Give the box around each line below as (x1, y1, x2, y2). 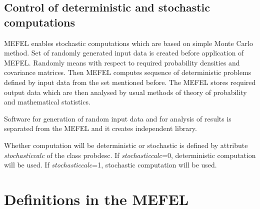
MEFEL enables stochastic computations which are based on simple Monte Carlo (4, 37, 253, 48)
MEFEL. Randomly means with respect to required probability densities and (4, 57, 240, 67)
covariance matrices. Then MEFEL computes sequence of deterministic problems (4, 67, 251, 77)
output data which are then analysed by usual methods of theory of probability (4, 86, 247, 97)
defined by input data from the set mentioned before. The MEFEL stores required (4, 76, 256, 87)
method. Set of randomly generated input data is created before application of (4, 47, 244, 58)
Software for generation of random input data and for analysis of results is (4, 113, 231, 123)
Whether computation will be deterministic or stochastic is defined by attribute (4, 139, 248, 150)
